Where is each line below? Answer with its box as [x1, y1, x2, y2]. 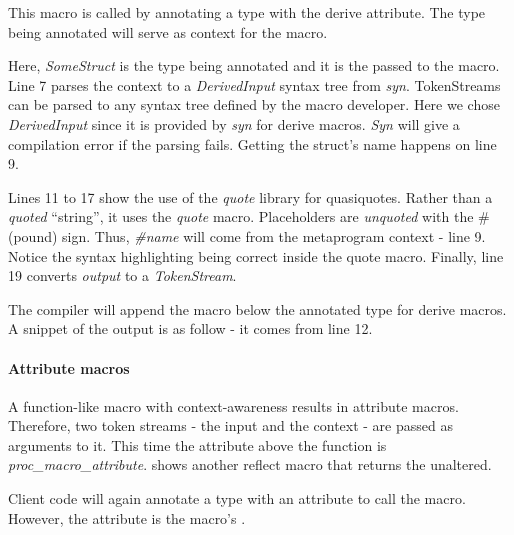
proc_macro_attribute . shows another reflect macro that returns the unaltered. [8, 454, 492, 475]
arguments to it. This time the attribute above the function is [8, 434, 387, 455]
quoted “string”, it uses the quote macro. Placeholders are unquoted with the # [8, 206, 490, 227]
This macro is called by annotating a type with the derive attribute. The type [8, 2, 486, 22]
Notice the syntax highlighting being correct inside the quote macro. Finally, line [8, 245, 504, 266]
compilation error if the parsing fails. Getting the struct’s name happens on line [8, 133, 497, 154]
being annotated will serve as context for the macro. [8, 21, 328, 42]
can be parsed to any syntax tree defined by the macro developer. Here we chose [8, 94, 500, 115]
